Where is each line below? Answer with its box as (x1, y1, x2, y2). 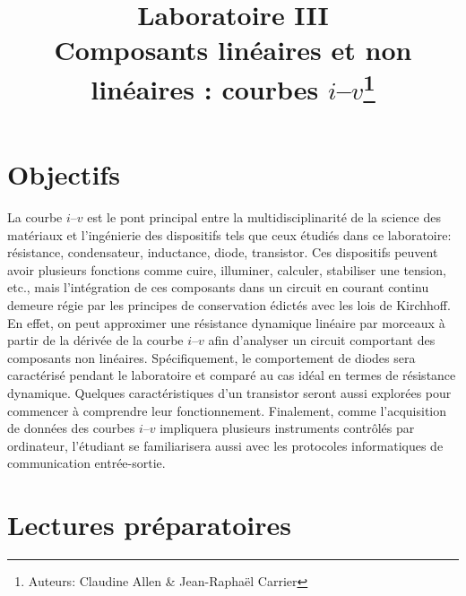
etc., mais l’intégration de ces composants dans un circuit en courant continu (7, 278, 429, 297)
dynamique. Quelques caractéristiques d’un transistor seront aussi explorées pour (7, 383, 452, 402)
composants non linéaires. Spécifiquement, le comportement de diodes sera (7, 348, 416, 367)
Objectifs (7, 156, 120, 193)
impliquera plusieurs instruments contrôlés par (160, 419, 415, 437)
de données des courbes (7, 419, 135, 437)
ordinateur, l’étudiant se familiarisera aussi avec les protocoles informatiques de (7, 436, 444, 454)
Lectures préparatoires (7, 506, 291, 543)
